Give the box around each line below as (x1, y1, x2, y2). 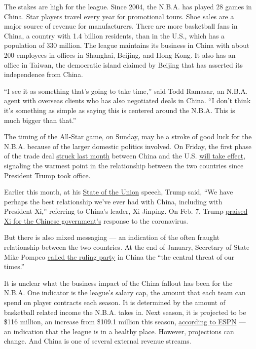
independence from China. (4, 69, 83, 79)
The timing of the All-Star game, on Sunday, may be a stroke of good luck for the (4, 131, 252, 142)
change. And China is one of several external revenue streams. (4, 336, 191, 346)
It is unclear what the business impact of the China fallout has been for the (4, 277, 232, 288)
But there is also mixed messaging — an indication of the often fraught (4, 232, 219, 242)
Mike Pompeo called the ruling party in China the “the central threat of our (4, 251, 235, 262)
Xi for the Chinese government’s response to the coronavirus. (4, 215, 188, 226)
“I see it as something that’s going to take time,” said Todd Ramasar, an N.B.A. (4, 85, 248, 96)
